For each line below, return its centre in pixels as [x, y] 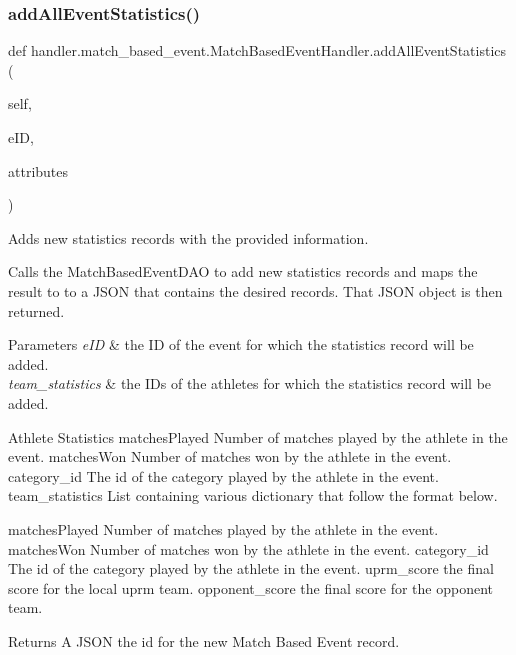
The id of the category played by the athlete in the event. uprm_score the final [251, 568]
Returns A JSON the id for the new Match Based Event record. [204, 640]
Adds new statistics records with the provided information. [188, 237]
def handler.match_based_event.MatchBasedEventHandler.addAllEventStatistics [257, 50]
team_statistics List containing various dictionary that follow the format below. [253, 495]
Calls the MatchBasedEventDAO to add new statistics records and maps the [243, 271]
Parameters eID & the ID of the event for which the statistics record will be [241, 344]
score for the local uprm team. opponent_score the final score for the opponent [251, 587]
